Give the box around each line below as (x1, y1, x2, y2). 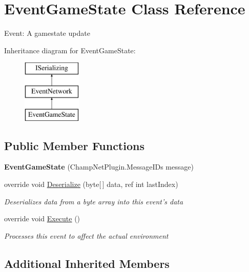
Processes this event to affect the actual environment (4, 230, 169, 241)
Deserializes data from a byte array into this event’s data (4, 196, 183, 206)
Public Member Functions (4, 137, 144, 153)
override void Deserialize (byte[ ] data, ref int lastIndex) (4, 179, 178, 190)
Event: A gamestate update (4, 28, 90, 38)
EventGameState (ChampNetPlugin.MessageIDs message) (4, 161, 194, 172)
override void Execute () (4, 213, 80, 224)
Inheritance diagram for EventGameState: (4, 45, 136, 55)
